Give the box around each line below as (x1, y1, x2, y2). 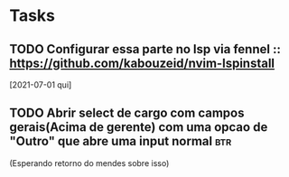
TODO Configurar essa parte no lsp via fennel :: (9, 42, 282, 57)
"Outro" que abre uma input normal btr (9, 134, 232, 149)
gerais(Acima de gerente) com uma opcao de (9, 119, 268, 135)
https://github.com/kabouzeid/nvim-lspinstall (9, 55, 275, 70)
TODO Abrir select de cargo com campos (9, 106, 245, 121)
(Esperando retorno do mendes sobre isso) (9, 157, 170, 168)
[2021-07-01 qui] (9, 79, 72, 90)
